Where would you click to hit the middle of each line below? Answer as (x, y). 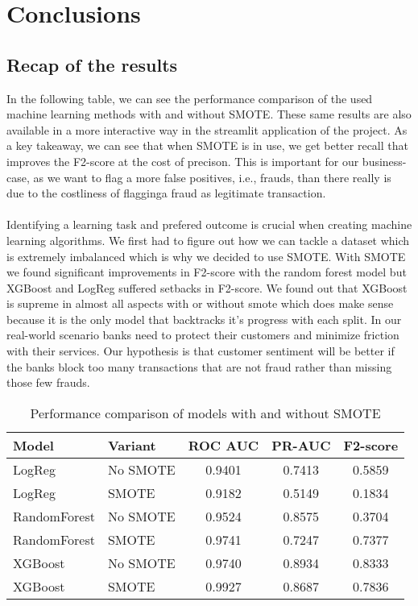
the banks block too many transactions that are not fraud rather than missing (199, 366)
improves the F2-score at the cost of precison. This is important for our (183, 161)
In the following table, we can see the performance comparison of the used (190, 98)
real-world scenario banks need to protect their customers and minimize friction (203, 335)
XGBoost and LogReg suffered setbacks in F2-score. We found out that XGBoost (207, 287)
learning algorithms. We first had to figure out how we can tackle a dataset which (208, 240)
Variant (132, 445)
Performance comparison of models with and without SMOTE (205, 413)
